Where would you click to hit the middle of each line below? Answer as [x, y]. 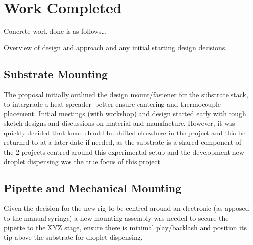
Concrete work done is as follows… [55, 31]
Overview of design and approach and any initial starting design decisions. [115, 47]
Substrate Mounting [56, 74]
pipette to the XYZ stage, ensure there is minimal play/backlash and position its [125, 227]
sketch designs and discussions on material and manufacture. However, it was [120, 123]
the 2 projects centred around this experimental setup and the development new [124, 152]
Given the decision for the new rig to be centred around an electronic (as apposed [126, 208]
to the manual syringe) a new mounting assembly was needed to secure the [116, 218]
